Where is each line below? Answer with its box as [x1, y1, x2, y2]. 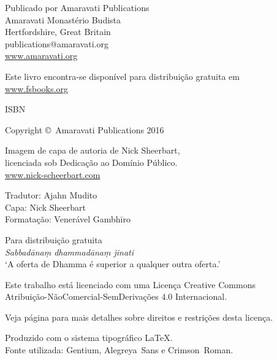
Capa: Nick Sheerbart [5, 200, 86, 213]
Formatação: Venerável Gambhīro [5, 213, 131, 225]
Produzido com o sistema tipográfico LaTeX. [5, 331, 173, 344]
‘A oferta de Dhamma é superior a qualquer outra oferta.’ [5, 257, 221, 270]
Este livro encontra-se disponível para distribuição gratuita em [5, 69, 240, 82]
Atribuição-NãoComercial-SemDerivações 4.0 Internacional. [5, 290, 227, 303]
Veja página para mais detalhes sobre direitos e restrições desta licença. [5, 310, 273, 323]
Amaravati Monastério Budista [5, 13, 121, 26]
